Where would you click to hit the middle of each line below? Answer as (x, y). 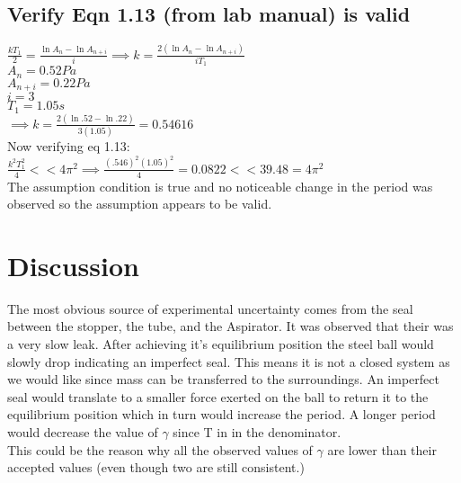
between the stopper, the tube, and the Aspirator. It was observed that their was (230, 326)
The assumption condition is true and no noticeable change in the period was (220, 186)
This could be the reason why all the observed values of (160, 449)
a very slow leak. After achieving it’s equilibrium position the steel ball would (221, 344)
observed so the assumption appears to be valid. (140, 204)
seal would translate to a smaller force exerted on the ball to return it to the (218, 396)
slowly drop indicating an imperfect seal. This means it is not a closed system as (229, 361)
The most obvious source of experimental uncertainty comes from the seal (210, 308)
